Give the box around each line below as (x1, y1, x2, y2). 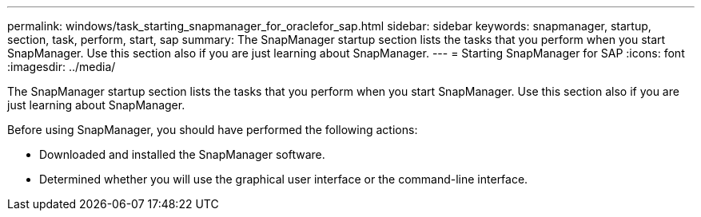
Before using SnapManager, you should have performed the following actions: (7, 123, 418, 136)
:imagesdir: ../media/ (7, 60, 116, 73)
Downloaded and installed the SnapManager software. (39, 148, 325, 161)
